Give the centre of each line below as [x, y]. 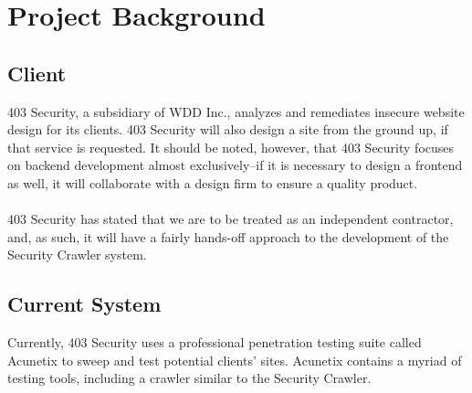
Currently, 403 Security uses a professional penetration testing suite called [215, 342]
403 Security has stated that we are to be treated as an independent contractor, [231, 219]
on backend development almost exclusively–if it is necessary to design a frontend [235, 165]
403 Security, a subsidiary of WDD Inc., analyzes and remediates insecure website [236, 111]
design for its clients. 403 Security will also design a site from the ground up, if [228, 129]
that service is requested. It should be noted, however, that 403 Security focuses [231, 147]
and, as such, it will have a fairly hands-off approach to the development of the [228, 236]
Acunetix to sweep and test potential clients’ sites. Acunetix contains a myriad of [235, 360]
